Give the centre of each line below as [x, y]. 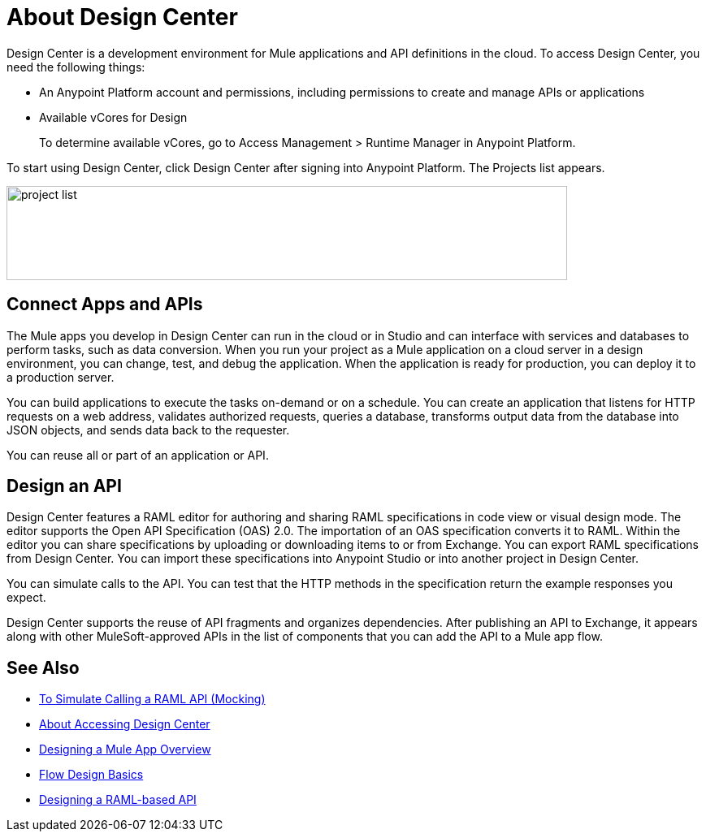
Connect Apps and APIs [105, 305]
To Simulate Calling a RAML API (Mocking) [152, 699]
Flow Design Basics [91, 775]
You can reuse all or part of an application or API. [138, 455]
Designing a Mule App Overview [125, 749]
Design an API [64, 486]
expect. [26, 598]
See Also [43, 667]
